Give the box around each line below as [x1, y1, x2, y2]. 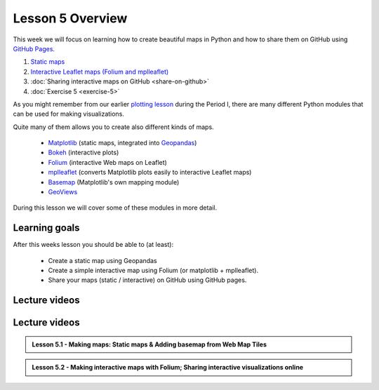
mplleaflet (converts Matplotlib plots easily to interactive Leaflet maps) [48, 168, 252, 177]
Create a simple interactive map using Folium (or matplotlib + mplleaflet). [48, 267, 259, 275]
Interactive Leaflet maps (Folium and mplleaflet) [30, 67, 169, 76]
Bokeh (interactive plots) [48, 148, 119, 157]
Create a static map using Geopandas [48, 256, 157, 264]
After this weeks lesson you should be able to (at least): [13, 241, 174, 249]
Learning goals [13, 222, 80, 234]
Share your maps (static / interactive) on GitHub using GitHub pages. [48, 276, 247, 284]
